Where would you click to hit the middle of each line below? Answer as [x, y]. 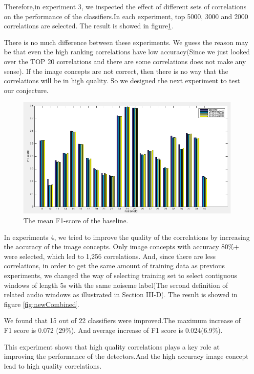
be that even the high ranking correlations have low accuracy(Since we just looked [127, 52]
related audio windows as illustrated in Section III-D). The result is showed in [121, 294]
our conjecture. [26, 90]
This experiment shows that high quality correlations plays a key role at [112, 346]
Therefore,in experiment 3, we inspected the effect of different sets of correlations [125, 6]
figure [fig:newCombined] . [42, 304]
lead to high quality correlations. [53, 365]
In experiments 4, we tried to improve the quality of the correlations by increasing [127, 237]
